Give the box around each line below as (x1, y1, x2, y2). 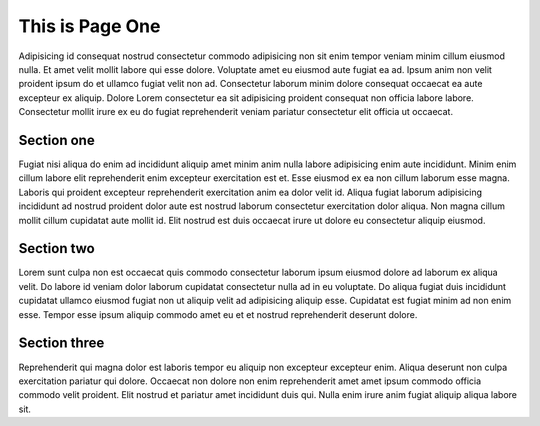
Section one (18, 131, 95, 149)
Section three (18, 335, 105, 352)
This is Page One (18, 15, 161, 37)
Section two (18, 240, 95, 257)
